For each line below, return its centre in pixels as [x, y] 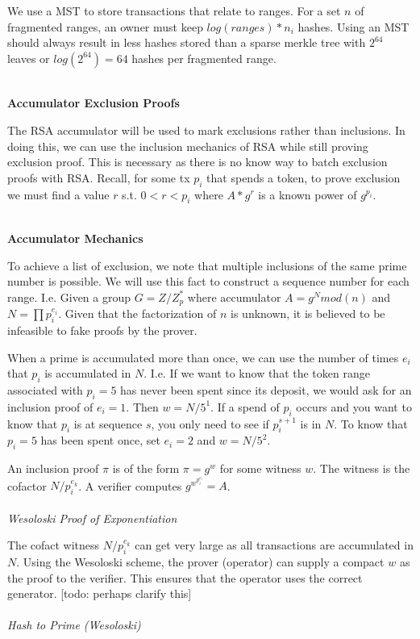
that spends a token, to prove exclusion [304, 177]
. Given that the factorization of [137, 313]
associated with [45, 389]
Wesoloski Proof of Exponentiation [92, 518]
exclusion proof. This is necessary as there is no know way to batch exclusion [198, 162]
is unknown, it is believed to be [308, 313]
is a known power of [308, 194]
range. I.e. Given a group [69, 297]
